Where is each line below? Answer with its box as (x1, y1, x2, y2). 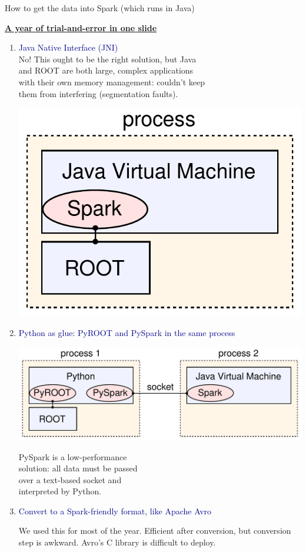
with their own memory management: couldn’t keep (18, 75, 205, 88)
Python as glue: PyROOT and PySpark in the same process (18, 326, 235, 338)
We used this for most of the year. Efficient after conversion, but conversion (18, 524, 291, 537)
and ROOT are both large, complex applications (18, 64, 194, 77)
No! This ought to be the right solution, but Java (18, 52, 197, 65)
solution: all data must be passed (18, 462, 138, 474)
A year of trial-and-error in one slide (5, 21, 157, 34)
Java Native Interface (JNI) (18, 41, 118, 54)
